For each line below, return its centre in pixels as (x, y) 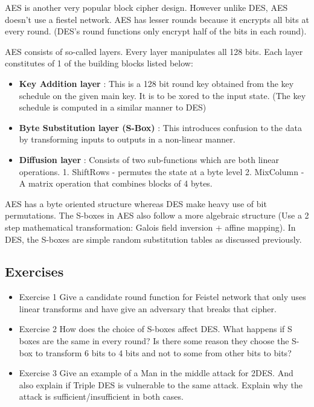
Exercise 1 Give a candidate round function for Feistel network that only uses (162, 297)
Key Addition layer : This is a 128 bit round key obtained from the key (156, 83)
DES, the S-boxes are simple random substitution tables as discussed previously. (153, 239)
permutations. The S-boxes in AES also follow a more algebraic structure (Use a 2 (157, 215)
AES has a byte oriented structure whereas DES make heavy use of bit (136, 203)
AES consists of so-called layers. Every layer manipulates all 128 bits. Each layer (154, 51)
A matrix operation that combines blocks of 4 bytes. (116, 183)
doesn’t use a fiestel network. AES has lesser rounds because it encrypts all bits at (157, 19)
